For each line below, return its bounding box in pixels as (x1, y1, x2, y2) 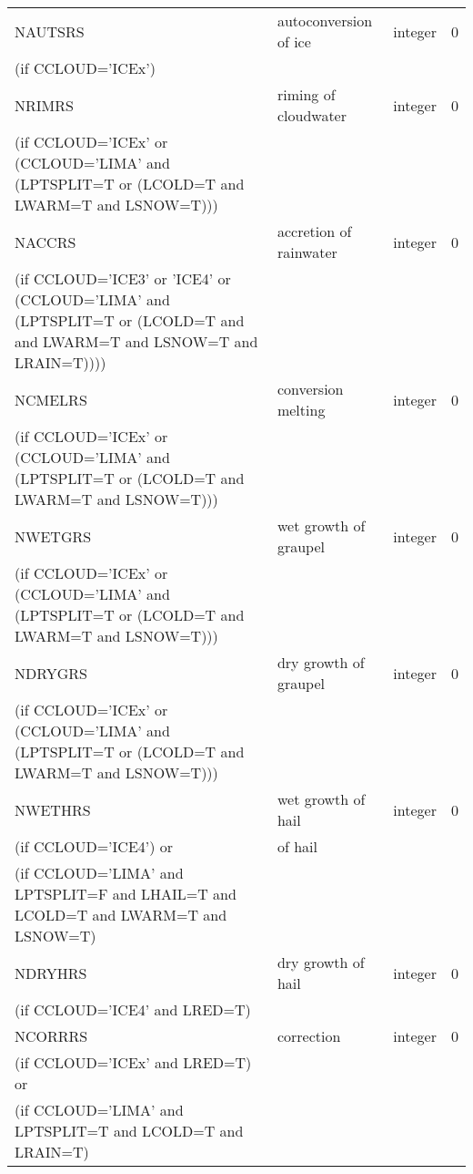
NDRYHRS (15, 962, 87, 983)
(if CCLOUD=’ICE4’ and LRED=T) (15, 999, 251, 1020)
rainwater (277, 242, 337, 263)
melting (277, 399, 326, 420)
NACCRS (15, 231, 76, 252)
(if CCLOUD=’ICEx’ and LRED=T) (15, 1052, 252, 1073)
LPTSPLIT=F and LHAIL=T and (15, 883, 236, 904)
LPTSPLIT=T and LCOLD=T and (15, 1120, 244, 1141)
